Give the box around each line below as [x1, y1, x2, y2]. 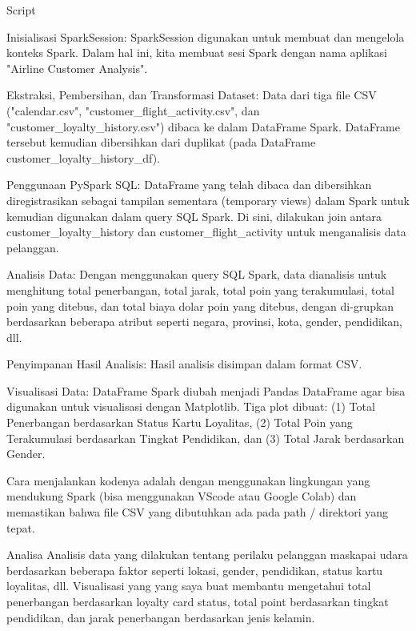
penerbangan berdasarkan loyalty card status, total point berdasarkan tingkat [6, 593, 389, 609]
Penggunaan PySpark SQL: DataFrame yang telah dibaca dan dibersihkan [6, 176, 372, 193]
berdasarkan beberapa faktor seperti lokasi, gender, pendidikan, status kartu [6, 561, 383, 578]
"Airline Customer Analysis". [6, 59, 148, 76]
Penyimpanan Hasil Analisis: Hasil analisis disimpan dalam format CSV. [6, 356, 362, 372]
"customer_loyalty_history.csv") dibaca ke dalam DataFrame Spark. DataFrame [6, 118, 400, 135]
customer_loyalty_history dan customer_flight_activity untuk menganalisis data [6, 223, 406, 240]
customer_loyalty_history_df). [6, 149, 160, 166]
